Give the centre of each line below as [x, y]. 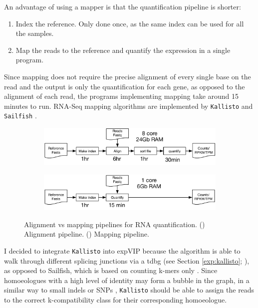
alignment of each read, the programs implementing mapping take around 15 [122, 96]
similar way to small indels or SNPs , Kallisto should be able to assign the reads [129, 290]
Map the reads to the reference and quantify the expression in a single [123, 50]
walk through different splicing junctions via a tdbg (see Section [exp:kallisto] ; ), [127, 260]
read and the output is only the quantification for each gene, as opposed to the [125, 86]
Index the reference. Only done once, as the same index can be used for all [130, 23]
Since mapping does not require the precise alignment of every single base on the [128, 76]
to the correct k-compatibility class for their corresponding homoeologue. [116, 299]
